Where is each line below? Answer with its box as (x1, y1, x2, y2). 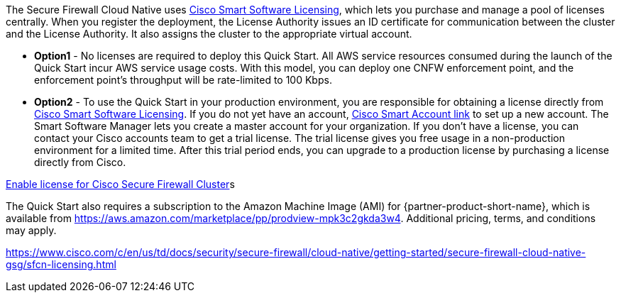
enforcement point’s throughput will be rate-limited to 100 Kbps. (34, 74, 332, 86)
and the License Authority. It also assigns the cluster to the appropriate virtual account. (6, 28, 412, 40)
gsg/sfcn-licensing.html (6, 258, 116, 270)
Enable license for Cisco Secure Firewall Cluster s (6, 178, 235, 190)
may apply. (6, 224, 57, 236)
